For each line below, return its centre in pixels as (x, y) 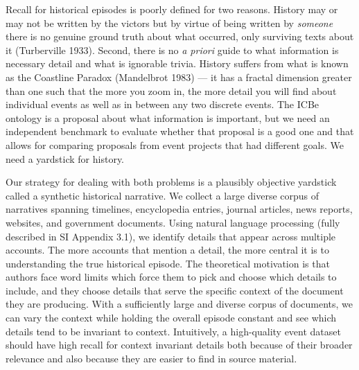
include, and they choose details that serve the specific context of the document (175, 290)
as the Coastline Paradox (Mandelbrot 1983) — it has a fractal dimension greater (179, 77)
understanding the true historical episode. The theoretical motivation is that (168, 263)
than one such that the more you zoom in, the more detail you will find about (171, 90)
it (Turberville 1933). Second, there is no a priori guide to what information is (172, 50)
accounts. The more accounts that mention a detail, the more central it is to (167, 250)
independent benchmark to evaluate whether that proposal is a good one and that (180, 131)
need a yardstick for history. (65, 158)
